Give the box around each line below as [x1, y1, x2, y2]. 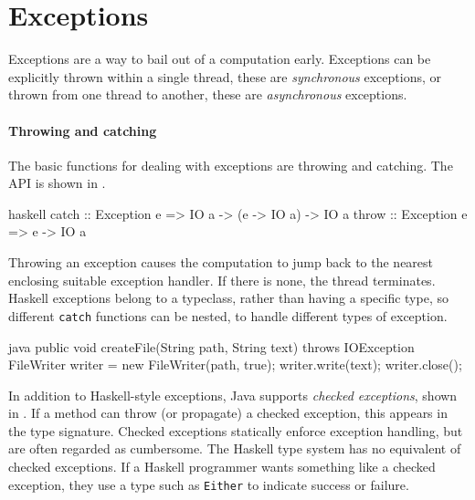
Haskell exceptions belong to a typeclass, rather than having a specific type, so [8, 288, 449, 307]
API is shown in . [8, 173, 106, 193]
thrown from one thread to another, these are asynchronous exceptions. [8, 85, 407, 104]
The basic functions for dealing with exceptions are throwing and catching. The [8, 155, 453, 174]
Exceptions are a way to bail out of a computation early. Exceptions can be [8, 49, 431, 68]
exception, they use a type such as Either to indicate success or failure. [8, 474, 409, 494]
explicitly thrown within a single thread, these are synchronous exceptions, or [8, 67, 442, 86]
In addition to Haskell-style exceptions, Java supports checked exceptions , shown [8, 385, 458, 404]
